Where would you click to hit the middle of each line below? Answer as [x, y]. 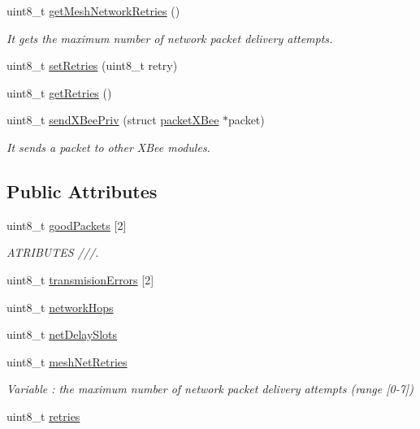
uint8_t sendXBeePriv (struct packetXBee [113, 120]
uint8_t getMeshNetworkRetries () [93, 11]
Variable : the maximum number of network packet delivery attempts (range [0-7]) [210, 389]
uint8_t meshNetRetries [67, 361]
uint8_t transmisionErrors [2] [80, 279]
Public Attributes [82, 191]
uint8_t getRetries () [59, 92]
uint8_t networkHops [60, 307]
